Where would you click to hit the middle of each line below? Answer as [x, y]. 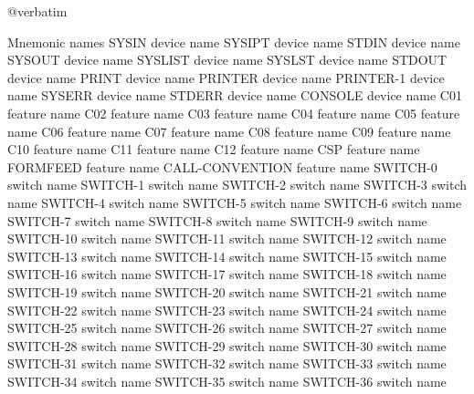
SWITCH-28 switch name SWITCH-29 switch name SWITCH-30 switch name [227, 345]
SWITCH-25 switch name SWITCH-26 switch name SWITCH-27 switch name [227, 328]
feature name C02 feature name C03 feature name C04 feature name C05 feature [234, 113]
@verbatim [37, 11]
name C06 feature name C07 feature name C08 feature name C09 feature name [229, 131]
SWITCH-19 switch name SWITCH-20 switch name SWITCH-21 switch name [227, 291]
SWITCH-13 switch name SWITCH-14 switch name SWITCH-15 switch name [227, 256]
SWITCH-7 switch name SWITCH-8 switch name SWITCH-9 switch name [217, 220]
